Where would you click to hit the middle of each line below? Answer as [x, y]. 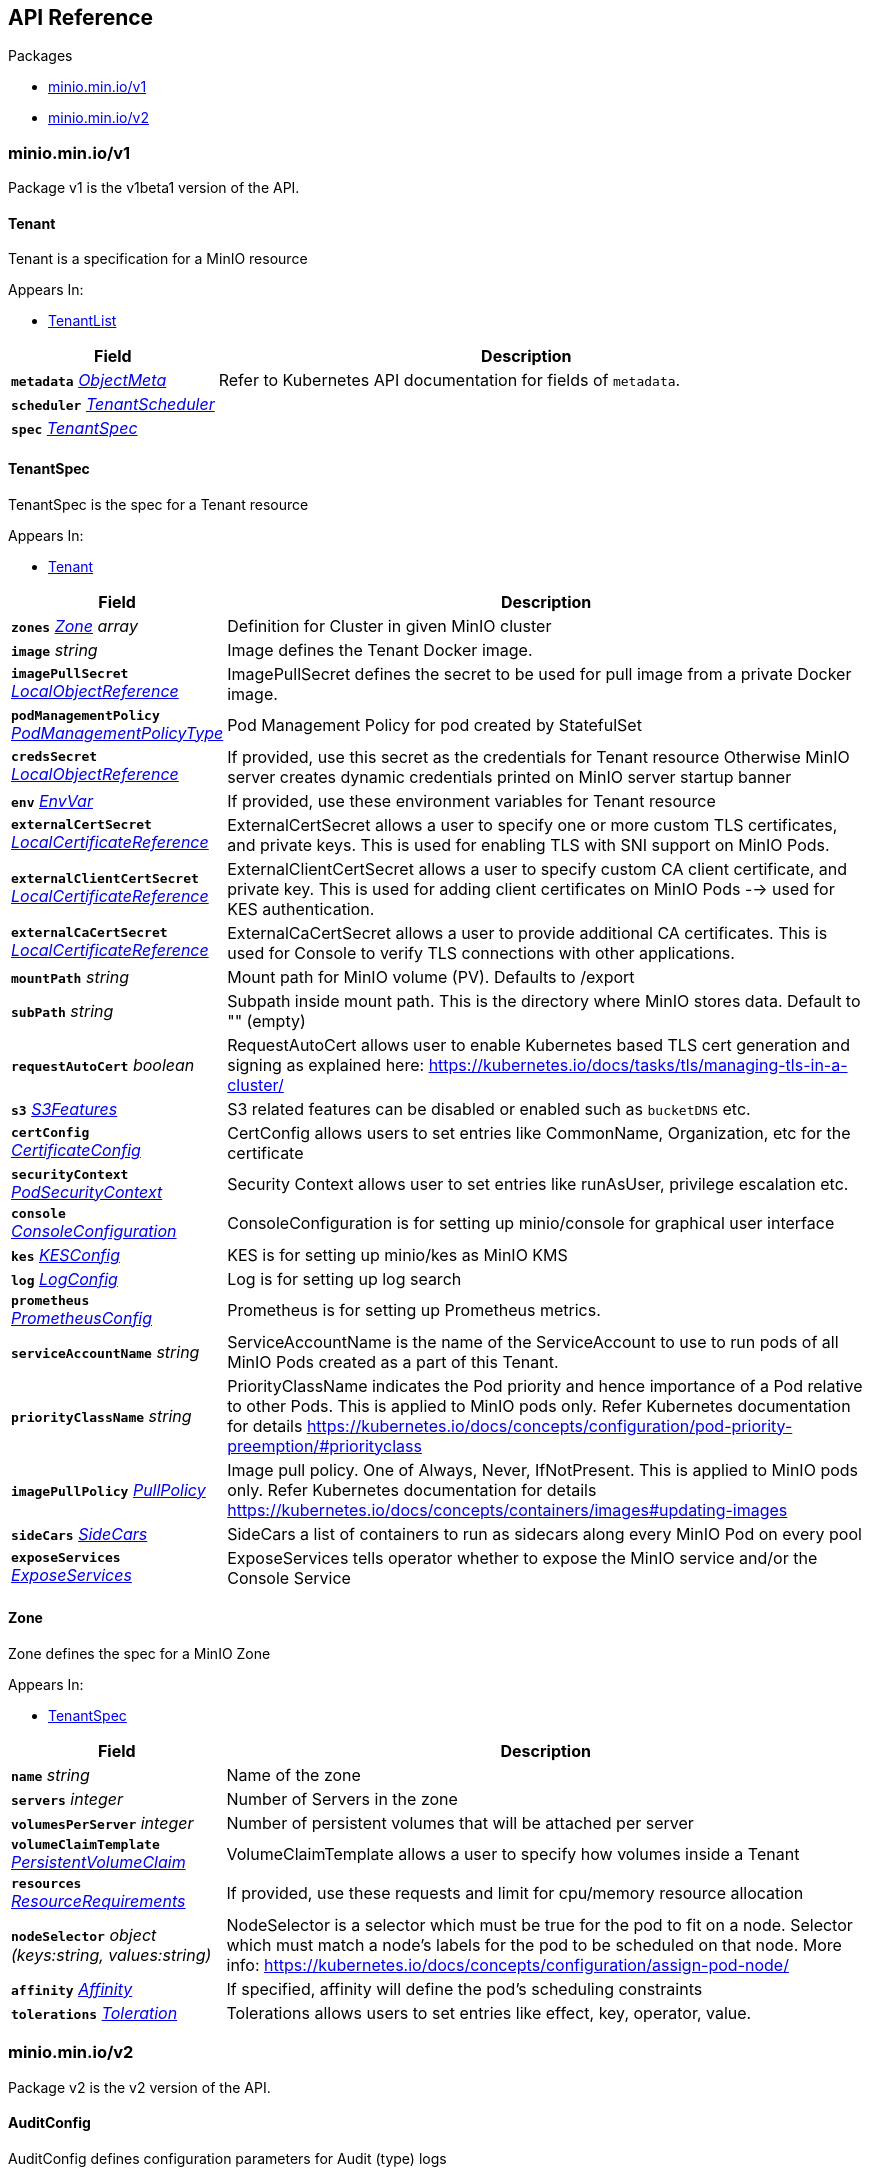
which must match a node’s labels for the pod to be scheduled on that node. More [534, 1944]
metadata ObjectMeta [89, 380]
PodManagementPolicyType [117, 732]
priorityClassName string [101, 1415]
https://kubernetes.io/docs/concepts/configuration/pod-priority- [549, 1425]
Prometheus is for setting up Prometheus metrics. [414, 1310]
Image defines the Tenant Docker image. [380, 649]
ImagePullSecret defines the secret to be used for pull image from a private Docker [539, 673]
